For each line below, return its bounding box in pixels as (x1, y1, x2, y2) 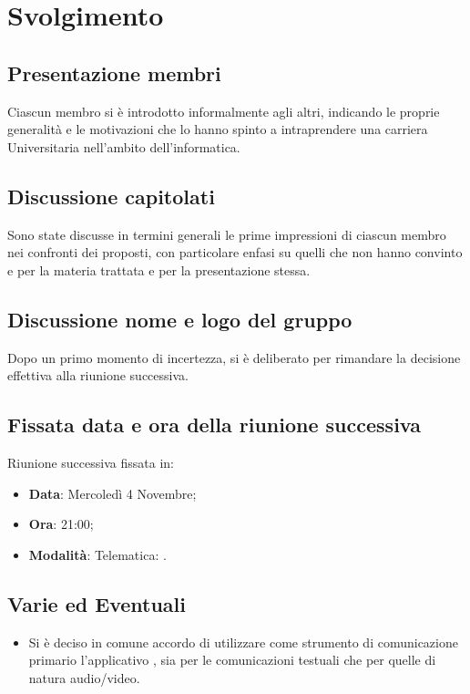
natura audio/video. (28, 668, 140, 687)
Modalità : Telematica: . (28, 544, 167, 564)
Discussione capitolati (7, 181, 215, 210)
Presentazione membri (7, 58, 221, 87)
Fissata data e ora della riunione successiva (7, 410, 421, 439)
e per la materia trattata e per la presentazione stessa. (7, 260, 311, 279)
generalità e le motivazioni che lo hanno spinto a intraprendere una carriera (7, 119, 428, 139)
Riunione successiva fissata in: (7, 452, 174, 471)
